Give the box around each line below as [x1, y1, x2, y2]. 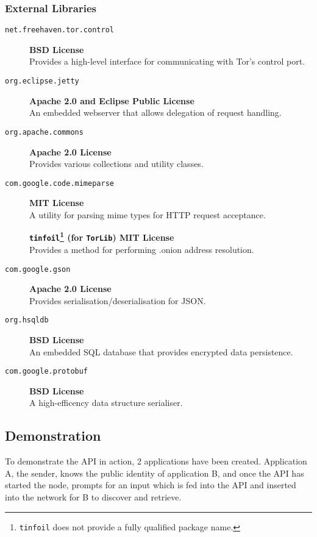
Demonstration [5, 426, 101, 445]
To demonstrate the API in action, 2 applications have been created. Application [5, 455, 307, 468]
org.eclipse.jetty [5, 77, 79, 86]
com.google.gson [5, 265, 71, 274]
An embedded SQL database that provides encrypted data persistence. [29, 345, 293, 358]
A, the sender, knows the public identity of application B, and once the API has [5, 466, 304, 479]
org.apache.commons [5, 127, 84, 137]
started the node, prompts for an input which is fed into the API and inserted [5, 478, 296, 491]
